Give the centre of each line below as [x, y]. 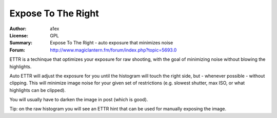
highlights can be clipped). [38, 90]
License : [19, 35]
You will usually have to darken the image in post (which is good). [79, 100]
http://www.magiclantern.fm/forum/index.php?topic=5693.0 [113, 50]
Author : [18, 29]
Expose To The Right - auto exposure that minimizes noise [112, 43]
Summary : [21, 43]
